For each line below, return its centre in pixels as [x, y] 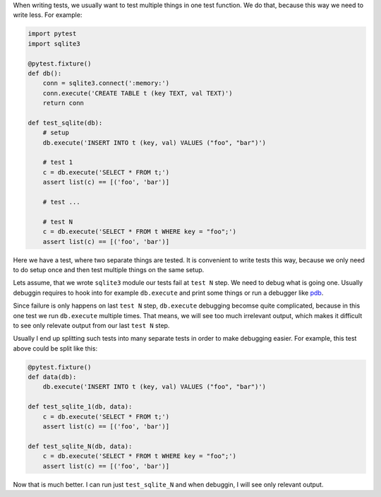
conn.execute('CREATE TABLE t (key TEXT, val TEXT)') [138, 93]
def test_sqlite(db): [65, 123]
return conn [64, 103]
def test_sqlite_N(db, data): [80, 446]
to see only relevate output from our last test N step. [91, 325]
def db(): [45, 73]
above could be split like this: [55, 348]
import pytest [52, 34]
